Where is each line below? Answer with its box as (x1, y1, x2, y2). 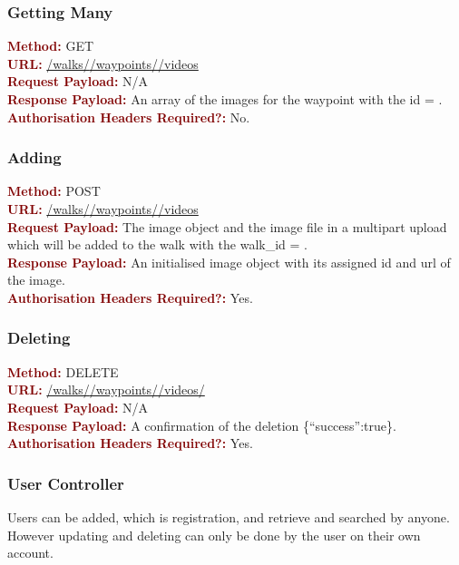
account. (7, 543, 54, 562)
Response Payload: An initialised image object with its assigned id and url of (7, 252, 451, 271)
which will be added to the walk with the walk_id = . (7, 235, 308, 254)
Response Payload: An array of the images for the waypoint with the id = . (7, 90, 443, 108)
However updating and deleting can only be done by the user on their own (7, 525, 421, 544)
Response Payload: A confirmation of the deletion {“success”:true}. (7, 415, 396, 434)
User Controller (7, 472, 124, 494)
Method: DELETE (7, 362, 119, 381)
